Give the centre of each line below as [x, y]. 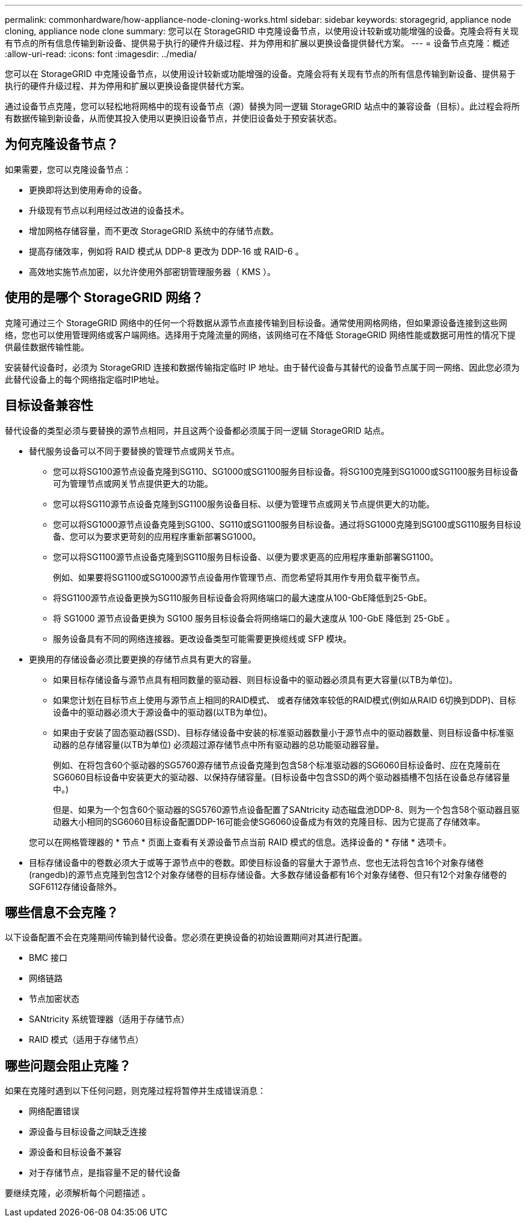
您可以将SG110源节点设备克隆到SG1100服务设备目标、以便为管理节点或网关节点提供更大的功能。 [244, 504]
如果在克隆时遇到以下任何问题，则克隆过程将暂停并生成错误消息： [135, 1091]
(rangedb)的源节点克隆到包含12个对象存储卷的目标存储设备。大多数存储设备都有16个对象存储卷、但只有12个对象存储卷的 [268, 874]
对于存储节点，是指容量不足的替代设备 [105, 1173]
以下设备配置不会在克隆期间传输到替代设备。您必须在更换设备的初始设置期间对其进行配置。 [186, 937]
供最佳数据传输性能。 [47, 347]
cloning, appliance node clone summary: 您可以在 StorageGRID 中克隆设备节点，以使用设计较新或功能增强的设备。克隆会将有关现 [262, 31]
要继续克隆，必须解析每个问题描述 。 [78, 1193]
